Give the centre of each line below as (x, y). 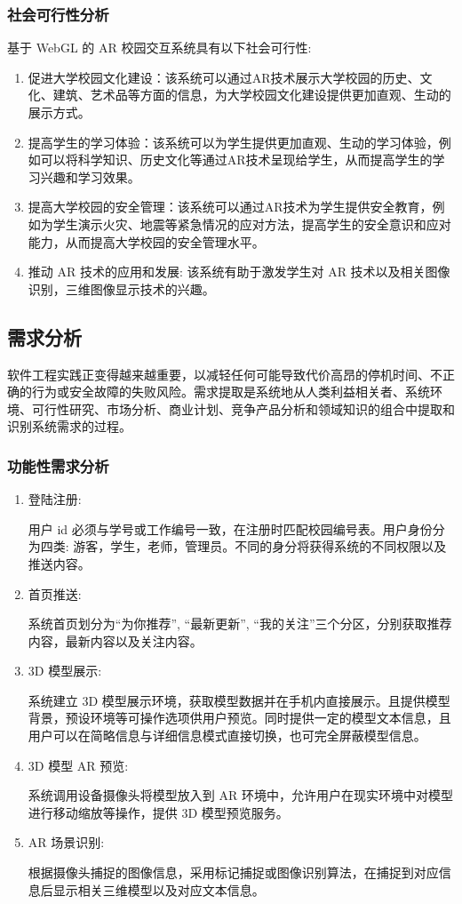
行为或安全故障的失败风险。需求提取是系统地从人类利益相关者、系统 (231, 392)
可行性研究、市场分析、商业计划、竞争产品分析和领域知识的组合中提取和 (243, 408)
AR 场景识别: (66, 842)
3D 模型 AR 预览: (78, 765)
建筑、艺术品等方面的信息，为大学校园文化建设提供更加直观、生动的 (252, 95)
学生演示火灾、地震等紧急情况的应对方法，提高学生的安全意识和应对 (252, 224)
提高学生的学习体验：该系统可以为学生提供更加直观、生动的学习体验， (233, 142)
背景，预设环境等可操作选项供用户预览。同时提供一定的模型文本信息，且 (239, 718)
